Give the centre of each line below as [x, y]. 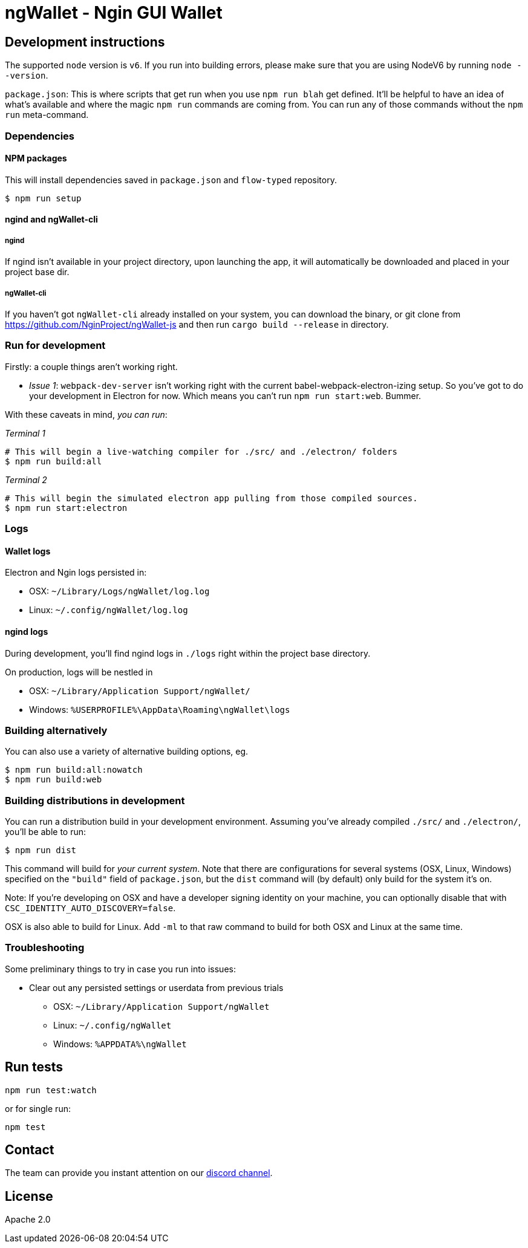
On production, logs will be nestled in [79, 672]
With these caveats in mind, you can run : [86, 414]
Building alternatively [56, 730]
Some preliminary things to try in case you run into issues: [120, 969]
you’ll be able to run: [46, 832]
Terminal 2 [26, 479]
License [29, 1196]
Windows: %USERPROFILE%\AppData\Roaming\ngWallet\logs [160, 709]
